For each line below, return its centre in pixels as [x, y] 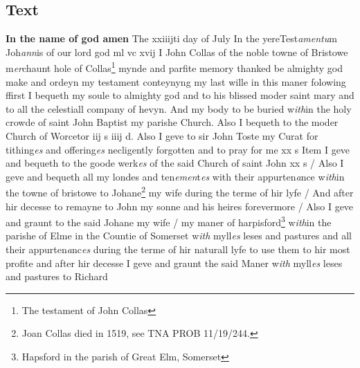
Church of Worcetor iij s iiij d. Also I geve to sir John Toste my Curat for [162, 136]
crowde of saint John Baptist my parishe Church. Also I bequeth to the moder [172, 122]
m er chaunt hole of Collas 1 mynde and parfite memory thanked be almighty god [174, 67]
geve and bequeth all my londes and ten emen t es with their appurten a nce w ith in [175, 176]
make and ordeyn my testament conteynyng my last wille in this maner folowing [176, 81]
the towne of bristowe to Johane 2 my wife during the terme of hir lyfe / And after [180, 192]
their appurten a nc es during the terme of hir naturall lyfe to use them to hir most [178, 249]
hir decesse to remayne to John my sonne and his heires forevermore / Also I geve [180, 206]
